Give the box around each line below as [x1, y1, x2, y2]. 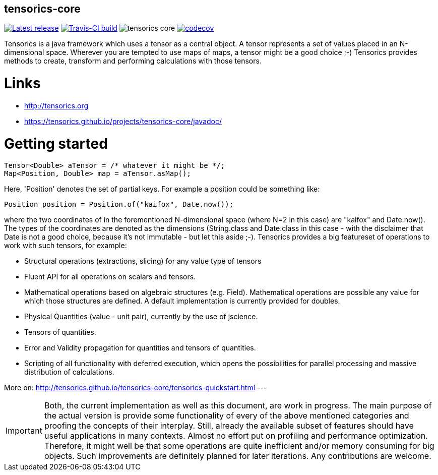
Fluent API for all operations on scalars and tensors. [24, 272, 196, 281]
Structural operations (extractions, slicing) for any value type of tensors [24, 257, 262, 266]
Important [6, 426, 42, 436]
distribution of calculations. [24, 368, 114, 377]
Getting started [4, 135, 108, 152]
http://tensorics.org [24, 101, 89, 110]
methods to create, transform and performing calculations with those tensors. [4, 56, 262, 66]
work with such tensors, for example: [4, 241, 127, 250]
